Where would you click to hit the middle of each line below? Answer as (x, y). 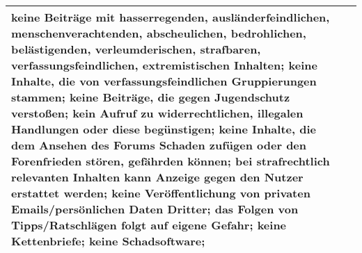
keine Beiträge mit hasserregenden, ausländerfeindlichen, (171, 17)
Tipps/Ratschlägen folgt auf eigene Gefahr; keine (149, 225)
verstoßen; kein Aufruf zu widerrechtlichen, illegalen (157, 113)
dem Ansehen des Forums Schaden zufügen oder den (159, 145)
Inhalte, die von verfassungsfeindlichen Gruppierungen (164, 81)
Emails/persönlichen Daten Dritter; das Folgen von (155, 209)
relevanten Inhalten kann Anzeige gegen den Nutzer (157, 177)
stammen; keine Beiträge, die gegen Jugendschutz (151, 97)
